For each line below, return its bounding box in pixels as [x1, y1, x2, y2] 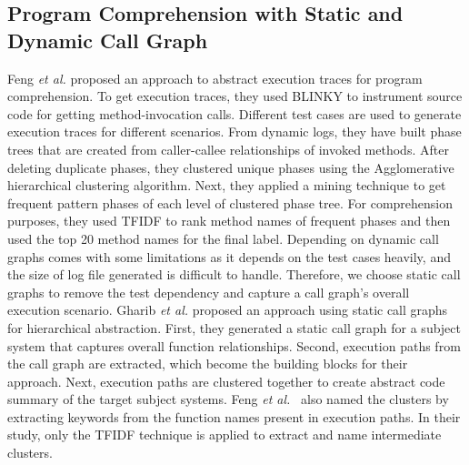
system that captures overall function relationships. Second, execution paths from [7, 336, 461, 355]
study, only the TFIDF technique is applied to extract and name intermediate [7, 425, 442, 444]
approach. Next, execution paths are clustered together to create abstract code [7, 371, 445, 390]
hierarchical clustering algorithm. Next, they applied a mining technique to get [7, 176, 446, 195]
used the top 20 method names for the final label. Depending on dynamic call [7, 228, 439, 248]
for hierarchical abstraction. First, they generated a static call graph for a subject [7, 318, 461, 337]
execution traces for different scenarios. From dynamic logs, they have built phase [7, 122, 462, 141]
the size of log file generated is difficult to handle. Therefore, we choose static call [7, 265, 461, 284]
